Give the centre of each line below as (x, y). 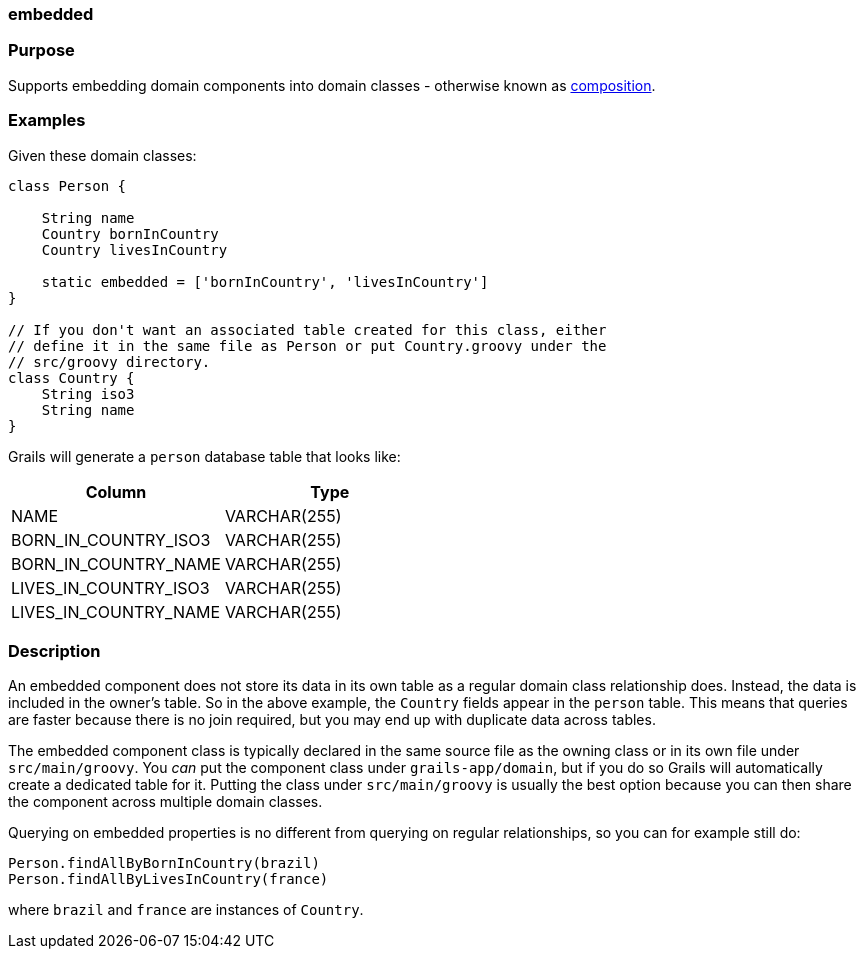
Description (54, 650)
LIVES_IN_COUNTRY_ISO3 (110, 587)
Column (116, 491)
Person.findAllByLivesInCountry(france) (168, 879)
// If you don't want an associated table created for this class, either (307, 329)
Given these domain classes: (102, 155)
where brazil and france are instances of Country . (186, 910)
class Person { (67, 185)
